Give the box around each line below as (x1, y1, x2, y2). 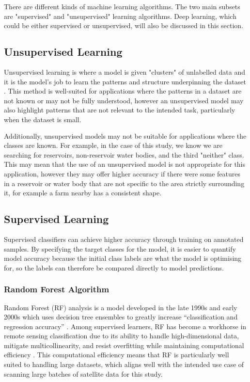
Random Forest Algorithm (4, 283, 109, 295)
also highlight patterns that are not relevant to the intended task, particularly (4, 105, 235, 115)
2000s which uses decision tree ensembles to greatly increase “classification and (4, 312, 238, 322)
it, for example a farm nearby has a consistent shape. (4, 188, 162, 198)
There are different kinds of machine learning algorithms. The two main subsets (4, 1, 240, 11)
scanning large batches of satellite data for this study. (4, 368, 163, 379)
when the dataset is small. (4, 114, 81, 124)
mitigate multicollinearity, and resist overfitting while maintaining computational (4, 340, 244, 350)
